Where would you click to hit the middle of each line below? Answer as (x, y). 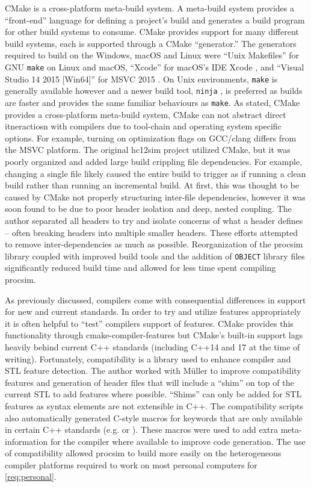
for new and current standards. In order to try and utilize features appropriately (153, 312)
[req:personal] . (31, 476)
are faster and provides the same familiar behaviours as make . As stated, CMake (152, 102)
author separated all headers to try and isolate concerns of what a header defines (154, 220)
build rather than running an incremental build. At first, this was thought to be (152, 185)
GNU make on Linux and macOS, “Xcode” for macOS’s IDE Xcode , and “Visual (155, 67)
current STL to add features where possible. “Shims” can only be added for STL (153, 394)
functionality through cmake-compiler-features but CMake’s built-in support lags (154, 335)
